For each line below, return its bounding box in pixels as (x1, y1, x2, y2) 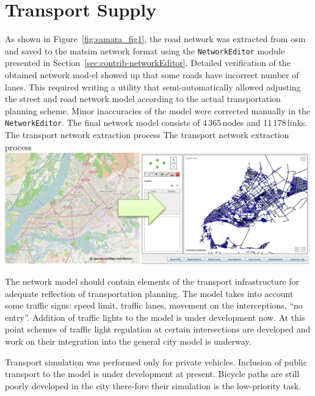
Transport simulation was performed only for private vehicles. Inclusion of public (5, 355, 307, 368)
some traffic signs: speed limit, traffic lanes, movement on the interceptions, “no (5, 299, 303, 312)
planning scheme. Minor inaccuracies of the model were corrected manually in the (5, 104, 311, 117)
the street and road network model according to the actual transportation (5, 92, 281, 105)
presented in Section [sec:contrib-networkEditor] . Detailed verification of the (5, 56, 291, 69)
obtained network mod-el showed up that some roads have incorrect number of (5, 68, 299, 81)
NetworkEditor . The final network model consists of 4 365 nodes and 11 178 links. (5, 116, 308, 129)
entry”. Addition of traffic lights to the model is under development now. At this (5, 310, 305, 323)
